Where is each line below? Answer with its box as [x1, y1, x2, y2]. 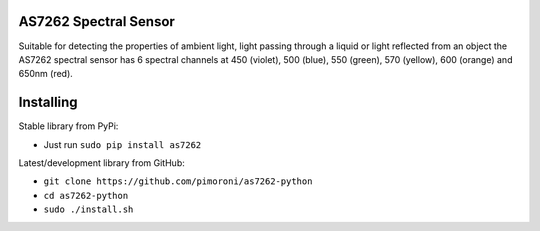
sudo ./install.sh [43, 204, 134, 215]
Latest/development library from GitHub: [18, 156, 185, 169]
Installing [18, 94, 79, 111]
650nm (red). [18, 68, 74, 80]
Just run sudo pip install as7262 [43, 138, 202, 150]
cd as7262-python [43, 190, 129, 201]
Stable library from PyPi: [18, 120, 119, 132]
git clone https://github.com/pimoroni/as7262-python [43, 176, 313, 187]
